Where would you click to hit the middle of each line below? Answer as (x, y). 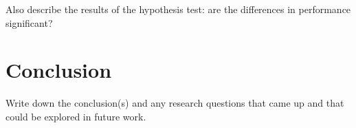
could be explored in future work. (76, 116)
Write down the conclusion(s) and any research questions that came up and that (175, 103)
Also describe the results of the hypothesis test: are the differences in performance (178, 9)
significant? (29, 22)
